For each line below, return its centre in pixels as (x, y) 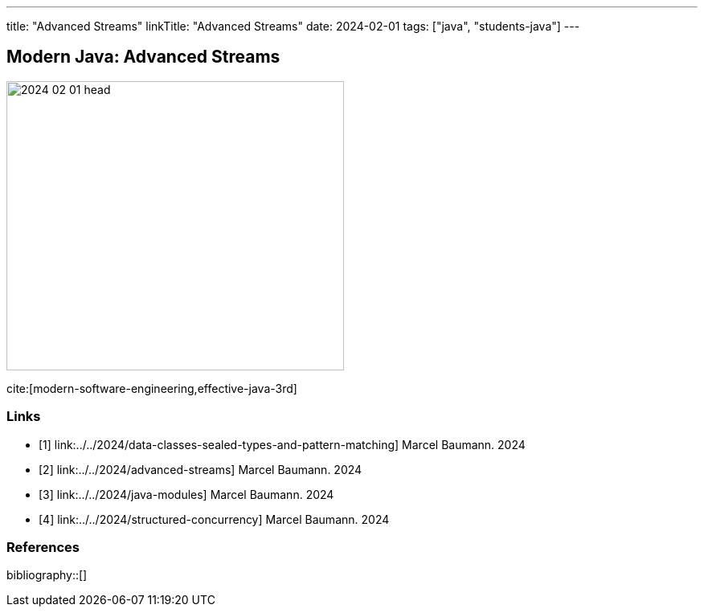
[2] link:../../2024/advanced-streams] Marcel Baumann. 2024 (201, 469)
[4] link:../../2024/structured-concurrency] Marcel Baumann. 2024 (214, 519)
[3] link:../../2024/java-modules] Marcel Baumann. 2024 (186, 494)
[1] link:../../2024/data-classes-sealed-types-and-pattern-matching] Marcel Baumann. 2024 (282, 444)
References (43, 547)
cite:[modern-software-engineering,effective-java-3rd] (152, 388)
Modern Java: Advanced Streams (143, 57)
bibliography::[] (47, 575)
